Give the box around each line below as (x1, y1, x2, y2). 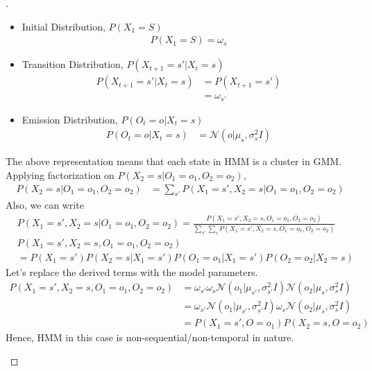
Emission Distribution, (22, 112, 118, 126)
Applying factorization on (6, 167, 115, 182)
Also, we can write (6, 198, 84, 212)
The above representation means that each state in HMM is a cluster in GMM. (6, 154, 341, 169)
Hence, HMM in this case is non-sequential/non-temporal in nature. (6, 330, 294, 345)
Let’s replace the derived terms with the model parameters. (6, 264, 258, 279)
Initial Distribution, (22, 19, 105, 33)
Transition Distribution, (22, 57, 124, 71)
